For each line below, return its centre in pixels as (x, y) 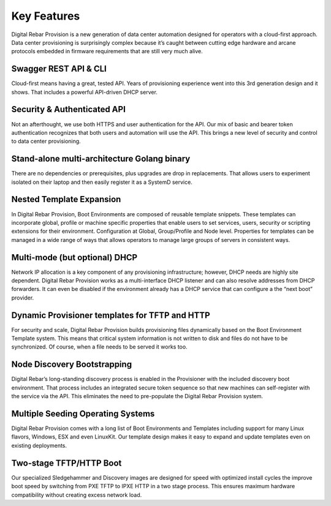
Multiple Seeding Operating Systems (83, 413)
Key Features (46, 16)
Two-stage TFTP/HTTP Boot (67, 463)
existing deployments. (39, 445)
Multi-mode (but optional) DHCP (74, 257)
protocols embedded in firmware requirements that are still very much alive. (107, 51)
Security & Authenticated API (68, 109)
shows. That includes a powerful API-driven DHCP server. (84, 92)
